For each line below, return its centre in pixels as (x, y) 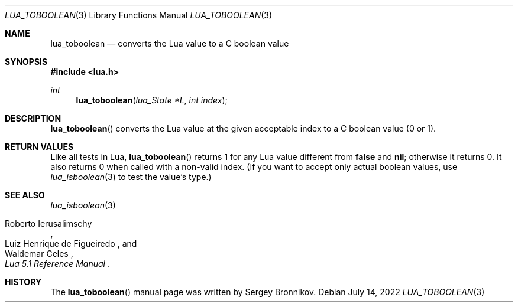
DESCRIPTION (33, 118)
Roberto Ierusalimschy (48, 223)
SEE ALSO (25, 195)
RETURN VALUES (39, 147)
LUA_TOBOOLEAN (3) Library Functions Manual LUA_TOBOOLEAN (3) (139, 15)
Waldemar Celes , (39, 254)
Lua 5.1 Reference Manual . (57, 264)
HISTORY (23, 282)
